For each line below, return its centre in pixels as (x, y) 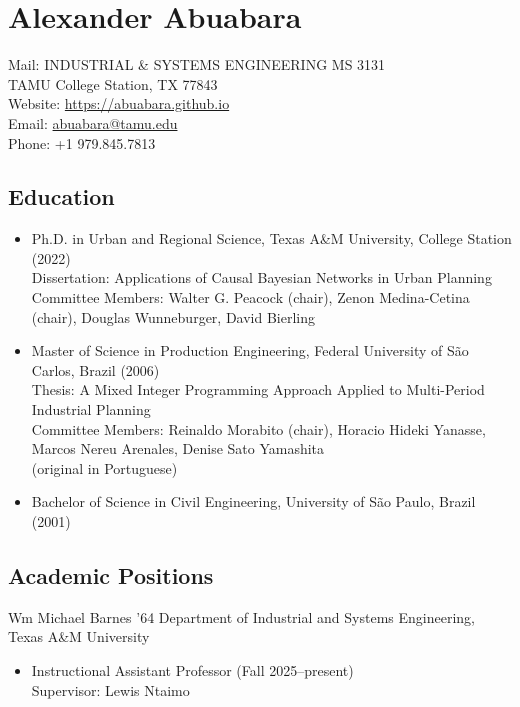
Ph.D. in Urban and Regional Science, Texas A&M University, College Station (271, 238)
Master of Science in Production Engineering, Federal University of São (250, 350)
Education (61, 196)
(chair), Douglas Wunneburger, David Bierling (173, 316)
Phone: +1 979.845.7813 (82, 142)
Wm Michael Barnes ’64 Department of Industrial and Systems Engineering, (241, 616)
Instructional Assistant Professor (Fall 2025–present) (192, 670)
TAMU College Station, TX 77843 (113, 83)
